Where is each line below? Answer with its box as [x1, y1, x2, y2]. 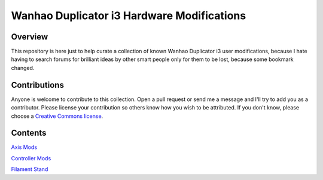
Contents [11, 128, 47, 138]
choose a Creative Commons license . [11, 112, 103, 120]
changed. [11, 64, 35, 71]
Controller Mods [11, 154, 51, 161]
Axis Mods [11, 144, 38, 151]
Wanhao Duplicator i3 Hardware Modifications [11, 9, 246, 22]
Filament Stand [11, 166, 48, 173]
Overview [11, 32, 48, 42]
